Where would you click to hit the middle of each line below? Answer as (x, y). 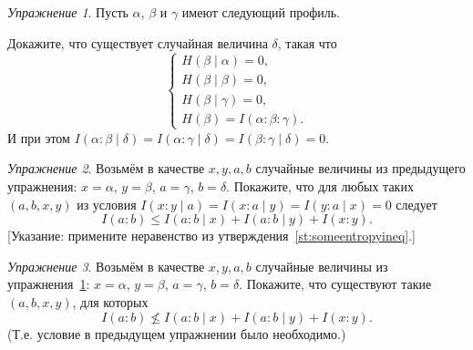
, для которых (110, 301)
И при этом (39, 137)
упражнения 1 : (49, 284)
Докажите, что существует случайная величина (138, 42)
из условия (107, 204)
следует (416, 204)
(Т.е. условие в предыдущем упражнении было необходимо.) (177, 333)
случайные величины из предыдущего (360, 168)
